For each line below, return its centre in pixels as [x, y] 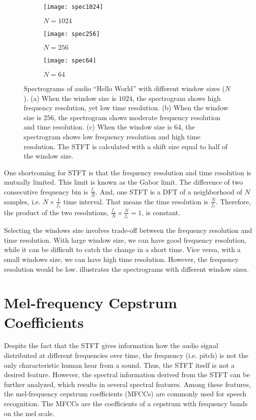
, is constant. [161, 212]
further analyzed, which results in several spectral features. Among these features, [128, 384]
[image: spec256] [72, 34]
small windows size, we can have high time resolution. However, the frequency [121, 259]
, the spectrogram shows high [177, 98]
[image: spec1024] [73, 7]
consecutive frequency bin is [46, 191]
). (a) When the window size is [70, 98]
